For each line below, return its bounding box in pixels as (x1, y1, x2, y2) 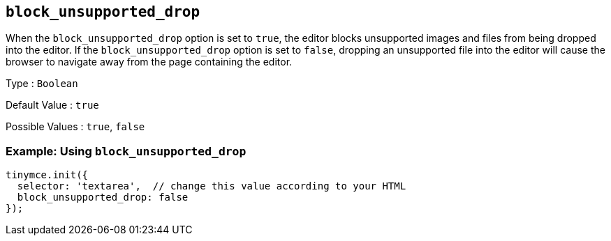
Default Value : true (6, 99, 99, 111)
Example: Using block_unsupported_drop (6, 143, 246, 158)
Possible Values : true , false (6, 120, 145, 133)
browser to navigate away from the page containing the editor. (6, 56, 293, 68)
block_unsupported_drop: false (17, 192, 189, 203)
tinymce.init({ (6, 169, 89, 181)
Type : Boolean (6, 77, 78, 90)
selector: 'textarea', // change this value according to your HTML (17, 180, 406, 192)
